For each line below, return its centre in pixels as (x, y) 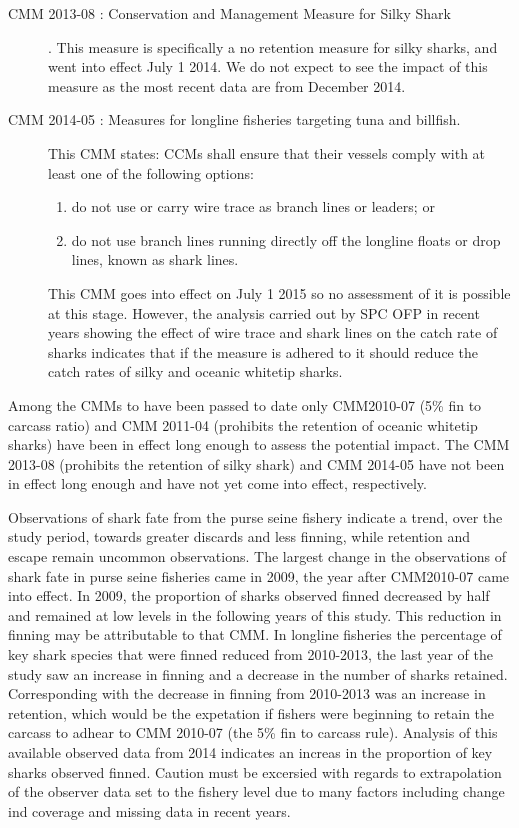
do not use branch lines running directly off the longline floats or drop (286, 239)
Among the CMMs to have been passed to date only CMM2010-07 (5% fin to (245, 404)
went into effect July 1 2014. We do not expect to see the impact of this (268, 66)
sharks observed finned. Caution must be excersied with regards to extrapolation (255, 771)
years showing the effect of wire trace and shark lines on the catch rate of (273, 332)
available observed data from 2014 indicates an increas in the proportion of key (250, 752)
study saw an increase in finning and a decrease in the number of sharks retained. (258, 673)
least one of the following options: (151, 172)
